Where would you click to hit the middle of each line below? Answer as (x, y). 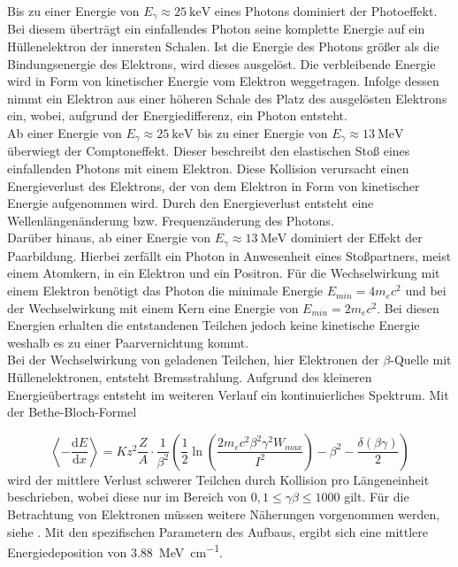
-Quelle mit (421, 360)
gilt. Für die (377, 497)
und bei (426, 291)
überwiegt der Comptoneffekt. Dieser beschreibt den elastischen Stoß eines (209, 151)
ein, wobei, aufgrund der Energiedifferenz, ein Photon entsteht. (177, 115)
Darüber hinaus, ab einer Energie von (109, 238)
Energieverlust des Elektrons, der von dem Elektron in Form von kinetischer (214, 185)
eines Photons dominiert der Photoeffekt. (326, 11)
